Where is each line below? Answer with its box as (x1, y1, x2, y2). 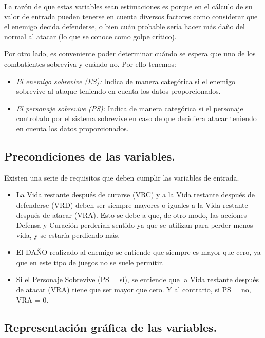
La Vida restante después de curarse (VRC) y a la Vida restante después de (16, 189, 255, 200)
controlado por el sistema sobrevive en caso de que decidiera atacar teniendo (16, 113, 257, 124)
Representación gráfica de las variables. (4, 319, 217, 335)
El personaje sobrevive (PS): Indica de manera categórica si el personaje (16, 103, 243, 113)
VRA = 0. (16, 294, 49, 305)
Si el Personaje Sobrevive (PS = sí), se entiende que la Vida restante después (16, 274, 259, 285)
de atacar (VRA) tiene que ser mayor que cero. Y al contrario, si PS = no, (16, 284, 251, 295)
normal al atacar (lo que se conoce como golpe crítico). (4, 31, 177, 42)
